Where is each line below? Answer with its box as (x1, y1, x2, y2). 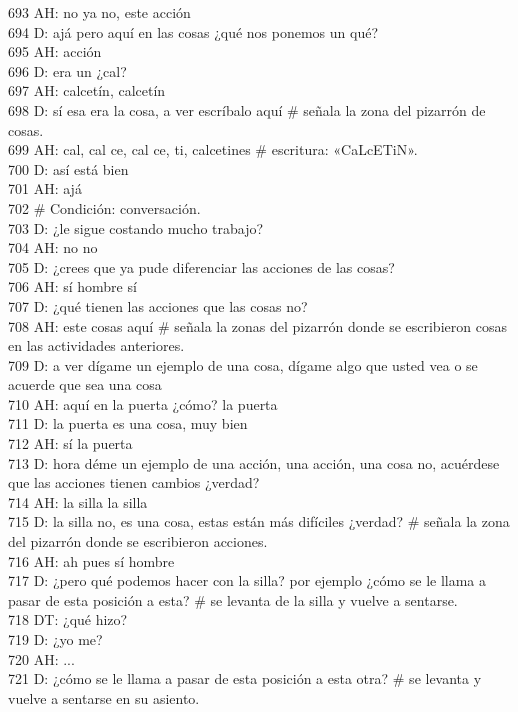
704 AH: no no (8, 237, 98, 258)
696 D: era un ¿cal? (8, 60, 127, 81)
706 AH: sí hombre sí (8, 276, 137, 297)
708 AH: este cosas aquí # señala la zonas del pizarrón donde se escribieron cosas (8, 315, 507, 336)
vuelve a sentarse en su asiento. (8, 687, 200, 708)
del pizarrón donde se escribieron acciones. (8, 531, 268, 552)
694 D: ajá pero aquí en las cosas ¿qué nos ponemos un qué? (8, 21, 379, 42)
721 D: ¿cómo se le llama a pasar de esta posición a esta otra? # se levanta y (8, 668, 482, 689)
